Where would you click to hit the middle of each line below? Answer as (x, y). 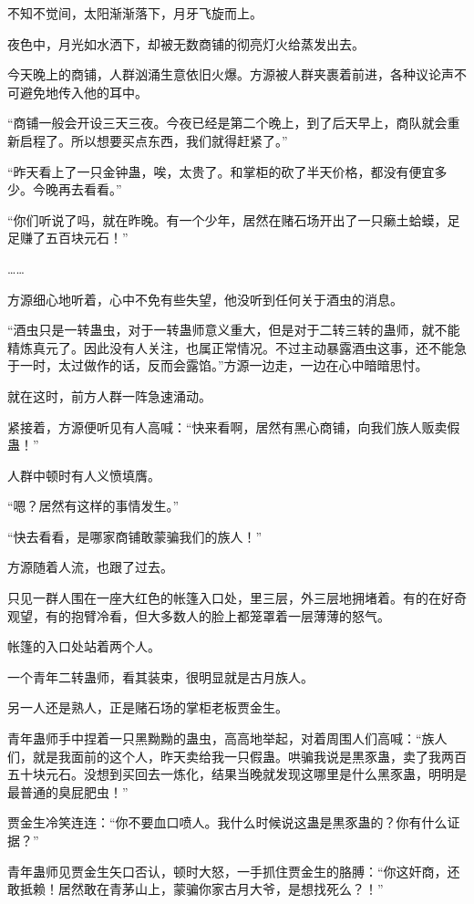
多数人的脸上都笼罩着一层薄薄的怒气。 (275, 615)
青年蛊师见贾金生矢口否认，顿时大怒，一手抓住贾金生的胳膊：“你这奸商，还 (234, 871)
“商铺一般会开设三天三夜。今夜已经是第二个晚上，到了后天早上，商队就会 (227, 123)
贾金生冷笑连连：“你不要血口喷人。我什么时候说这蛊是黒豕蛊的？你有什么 (227, 822)
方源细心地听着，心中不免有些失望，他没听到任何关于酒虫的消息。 (205, 299)
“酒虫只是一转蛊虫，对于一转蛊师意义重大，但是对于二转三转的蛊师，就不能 (234, 330)
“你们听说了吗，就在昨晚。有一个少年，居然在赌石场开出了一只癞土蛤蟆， (227, 219)
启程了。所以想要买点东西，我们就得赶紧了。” (154, 140)
